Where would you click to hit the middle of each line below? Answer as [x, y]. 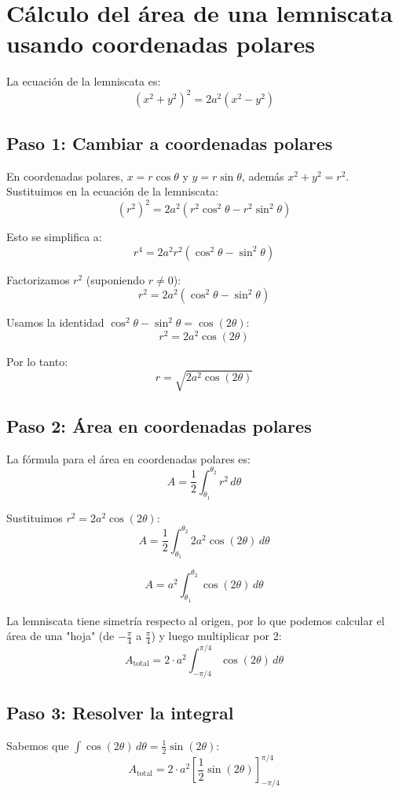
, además [263, 176]
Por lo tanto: [37, 362]
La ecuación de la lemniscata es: [84, 81]
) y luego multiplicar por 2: [216, 636]
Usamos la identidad [55, 322]
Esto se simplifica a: [54, 237]
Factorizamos [38, 279]
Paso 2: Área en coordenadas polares [159, 425]
